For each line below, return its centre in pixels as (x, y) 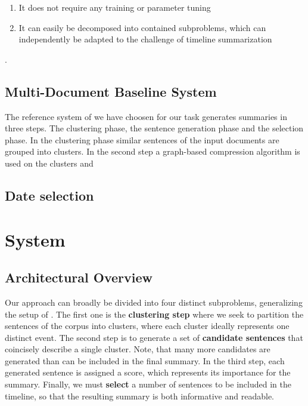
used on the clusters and (49, 163)
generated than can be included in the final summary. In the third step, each (145, 360)
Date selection (49, 195)
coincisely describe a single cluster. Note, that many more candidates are (138, 349)
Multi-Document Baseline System (111, 91)
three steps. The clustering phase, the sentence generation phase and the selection (154, 128)
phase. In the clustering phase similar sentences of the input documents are (142, 139)
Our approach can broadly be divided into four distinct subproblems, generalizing (154, 302)
